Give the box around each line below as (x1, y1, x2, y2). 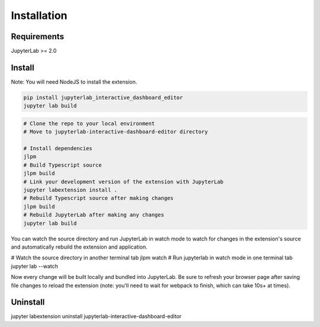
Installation (11, 9, 68, 22)
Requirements (11, 31, 65, 42)
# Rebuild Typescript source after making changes (23, 195, 174, 202)
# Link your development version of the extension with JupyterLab (23, 178, 224, 185)
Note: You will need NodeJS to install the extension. (11, 78, 137, 85)
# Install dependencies (23, 145, 93, 152)
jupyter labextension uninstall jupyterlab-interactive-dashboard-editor (11, 313, 182, 320)
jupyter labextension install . (23, 187, 118, 193)
